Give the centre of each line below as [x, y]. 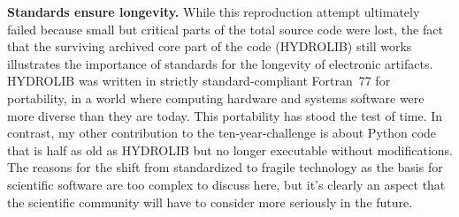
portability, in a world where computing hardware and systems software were [216, 97]
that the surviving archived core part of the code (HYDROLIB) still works [210, 46]
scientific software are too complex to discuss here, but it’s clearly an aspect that [226, 184]
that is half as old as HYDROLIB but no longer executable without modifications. [230, 150]
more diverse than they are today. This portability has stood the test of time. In [225, 115]
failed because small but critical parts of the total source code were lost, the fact [225, 29]
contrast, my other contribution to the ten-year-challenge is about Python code [222, 133]
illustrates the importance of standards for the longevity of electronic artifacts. [220, 63]
